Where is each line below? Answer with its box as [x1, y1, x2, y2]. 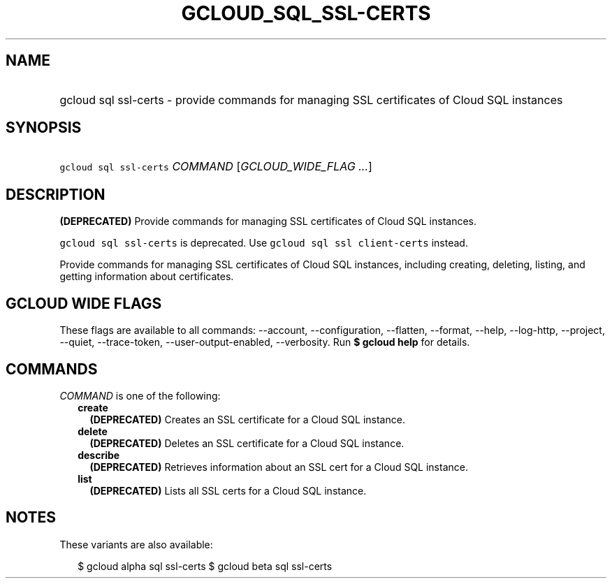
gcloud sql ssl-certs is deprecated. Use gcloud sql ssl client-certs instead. [59, 237, 468, 249]
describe [78, 448, 120, 461]
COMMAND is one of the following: [59, 389, 221, 402]
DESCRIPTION [6, 185, 105, 203]
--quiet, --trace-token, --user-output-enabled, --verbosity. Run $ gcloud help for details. [59, 336, 470, 349]
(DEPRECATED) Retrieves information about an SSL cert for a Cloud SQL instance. [89, 460, 468, 473]
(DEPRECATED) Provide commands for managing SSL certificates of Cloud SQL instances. [59, 215, 477, 228]
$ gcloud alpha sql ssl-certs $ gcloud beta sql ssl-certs [78, 560, 333, 572]
